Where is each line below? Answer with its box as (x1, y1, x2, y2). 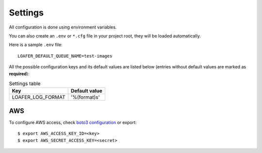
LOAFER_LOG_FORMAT (12, 94, 65, 101)
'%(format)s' (70, 94, 100, 101)
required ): (9, 71, 30, 76)
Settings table (9, 80, 41, 87)
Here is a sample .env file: (9, 42, 63, 48)
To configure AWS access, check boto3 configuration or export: (9, 119, 137, 125)
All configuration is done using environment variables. (9, 24, 117, 30)
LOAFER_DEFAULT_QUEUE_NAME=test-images (17, 53, 113, 59)
